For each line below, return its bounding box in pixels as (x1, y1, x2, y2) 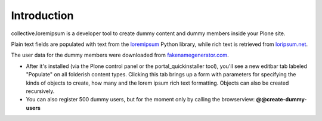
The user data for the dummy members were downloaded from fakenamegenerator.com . (11, 51, 229, 59)
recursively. (26, 87, 55, 95)
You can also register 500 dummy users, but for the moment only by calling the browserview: (26, 96, 255, 103)
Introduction (11, 9, 74, 22)
